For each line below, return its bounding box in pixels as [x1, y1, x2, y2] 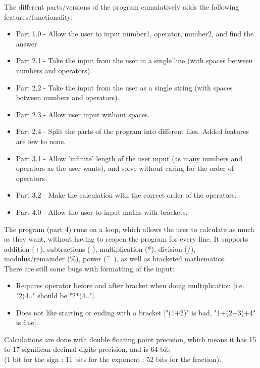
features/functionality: [4, 11, 73, 22]
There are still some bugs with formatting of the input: [4, 263, 175, 273]
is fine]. [16, 317, 38, 328]
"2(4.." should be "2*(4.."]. [16, 290, 96, 301]
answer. [16, 38, 39, 49]
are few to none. [16, 135, 66, 146]
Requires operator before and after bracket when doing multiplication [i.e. [16, 280, 244, 291]
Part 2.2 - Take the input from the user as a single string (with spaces [16, 82, 233, 93]
